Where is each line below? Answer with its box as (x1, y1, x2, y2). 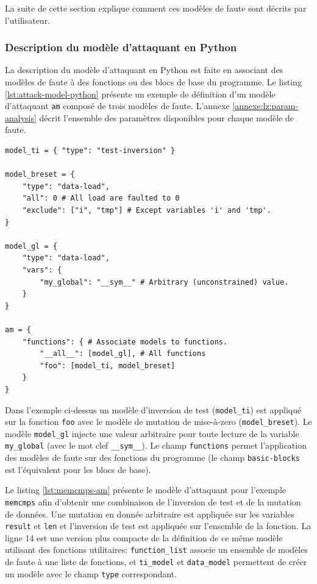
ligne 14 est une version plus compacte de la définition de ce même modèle (5, 531, 283, 544)
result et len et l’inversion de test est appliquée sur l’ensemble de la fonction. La (5, 519, 312, 532)
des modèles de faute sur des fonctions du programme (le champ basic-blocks (5, 451, 300, 464)
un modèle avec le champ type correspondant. (5, 567, 177, 580)
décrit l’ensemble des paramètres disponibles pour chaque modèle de (39, 111, 294, 124)
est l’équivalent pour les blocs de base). (5, 463, 151, 475)
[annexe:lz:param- (232, 99, 299, 112)
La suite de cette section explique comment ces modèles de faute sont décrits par (5, 2, 307, 14)
